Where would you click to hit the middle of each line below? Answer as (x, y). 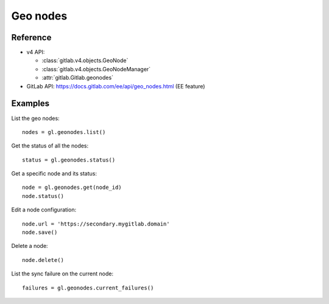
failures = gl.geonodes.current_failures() (88, 288)
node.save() (40, 232)
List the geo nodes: (36, 118)
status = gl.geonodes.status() (69, 160)
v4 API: (36, 52)
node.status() (43, 196)
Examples (30, 104)
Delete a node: (30, 246)
